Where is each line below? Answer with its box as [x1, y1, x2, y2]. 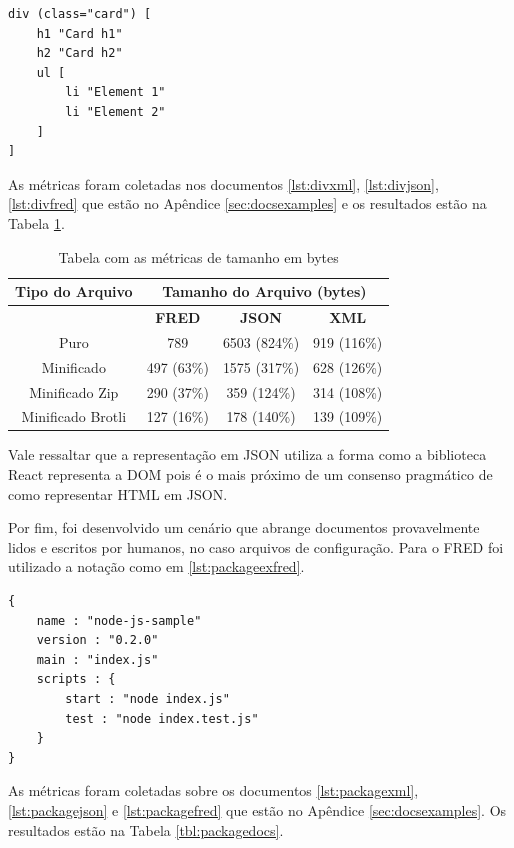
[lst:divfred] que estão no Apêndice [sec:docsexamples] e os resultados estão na [8, 193, 487, 214]
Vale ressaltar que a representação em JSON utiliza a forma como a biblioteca [8, 444, 487, 465]
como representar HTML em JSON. [8, 483, 228, 504]
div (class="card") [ [8, 7, 152, 21]
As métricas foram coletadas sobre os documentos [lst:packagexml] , [8, 780, 419, 801]
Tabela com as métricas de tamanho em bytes [58, 246, 339, 267]
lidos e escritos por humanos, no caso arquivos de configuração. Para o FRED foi [8, 536, 504, 557]
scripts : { [36, 672, 116, 687]
